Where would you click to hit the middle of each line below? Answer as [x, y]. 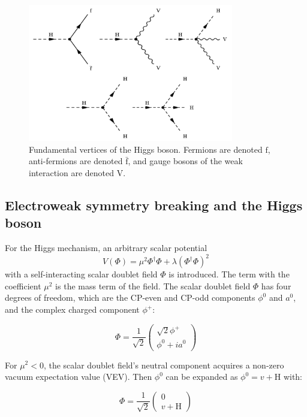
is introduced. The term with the [229, 274]
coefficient [23, 285]
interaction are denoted [72, 173]
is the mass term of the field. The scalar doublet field [153, 285]
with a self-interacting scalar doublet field [81, 274]
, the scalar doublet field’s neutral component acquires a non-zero [164, 365]
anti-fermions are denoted [76, 161]
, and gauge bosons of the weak [185, 161]
